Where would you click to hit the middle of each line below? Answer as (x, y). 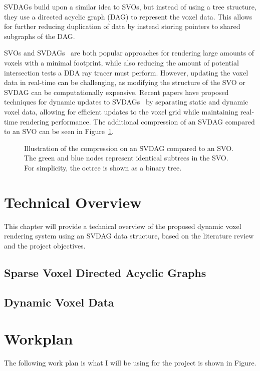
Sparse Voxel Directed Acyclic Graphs (105, 272)
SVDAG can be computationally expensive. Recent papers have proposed (116, 92)
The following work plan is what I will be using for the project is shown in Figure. (130, 363)
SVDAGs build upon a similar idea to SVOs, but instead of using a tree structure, (130, 6)
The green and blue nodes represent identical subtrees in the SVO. (126, 158)
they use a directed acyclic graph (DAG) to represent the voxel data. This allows (128, 16)
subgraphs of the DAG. (40, 36)
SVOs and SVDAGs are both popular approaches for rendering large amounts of (129, 53)
